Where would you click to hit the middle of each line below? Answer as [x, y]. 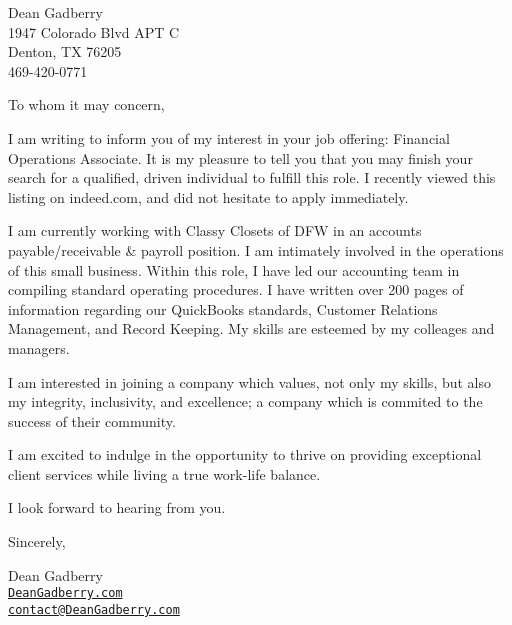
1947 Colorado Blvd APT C [94, 31]
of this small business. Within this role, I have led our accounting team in [234, 269]
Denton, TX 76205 [65, 51]
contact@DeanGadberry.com [94, 609]
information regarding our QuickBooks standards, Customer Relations [223, 308]
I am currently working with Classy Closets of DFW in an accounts [215, 230]
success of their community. [92, 420]
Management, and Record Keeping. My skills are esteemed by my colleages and [251, 328]
